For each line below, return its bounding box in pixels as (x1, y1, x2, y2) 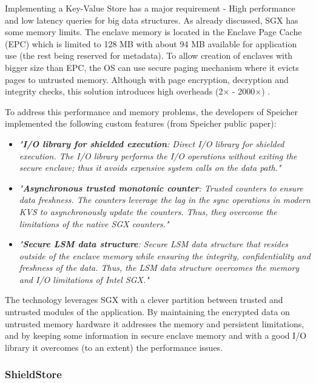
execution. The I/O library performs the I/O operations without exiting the (19, 149, 297, 162)
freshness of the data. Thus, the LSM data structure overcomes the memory (19, 261, 300, 274)
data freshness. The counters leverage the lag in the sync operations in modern (19, 193, 311, 206)
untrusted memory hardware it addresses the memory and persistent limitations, (5, 317, 304, 330)
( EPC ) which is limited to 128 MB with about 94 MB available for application (5, 37, 297, 50)
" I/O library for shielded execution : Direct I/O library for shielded (19, 137, 284, 150)
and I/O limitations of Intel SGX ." (19, 273, 149, 285)
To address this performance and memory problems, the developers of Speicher (5, 105, 298, 118)
